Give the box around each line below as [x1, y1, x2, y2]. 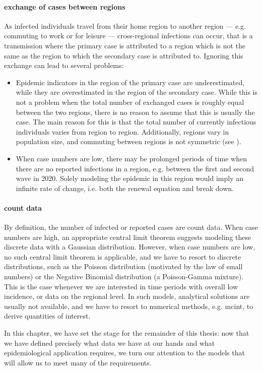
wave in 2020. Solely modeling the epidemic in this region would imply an [16, 173, 244, 183]
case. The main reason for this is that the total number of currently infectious [16, 116, 256, 127]
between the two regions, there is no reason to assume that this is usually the [16, 106, 255, 117]
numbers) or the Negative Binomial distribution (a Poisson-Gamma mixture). [4, 271, 244, 282]
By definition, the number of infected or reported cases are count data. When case [4, 222, 258, 232]
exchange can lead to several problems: [4, 60, 124, 71]
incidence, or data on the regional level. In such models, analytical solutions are [4, 291, 250, 301]
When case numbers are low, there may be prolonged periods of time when [16, 153, 247, 163]
